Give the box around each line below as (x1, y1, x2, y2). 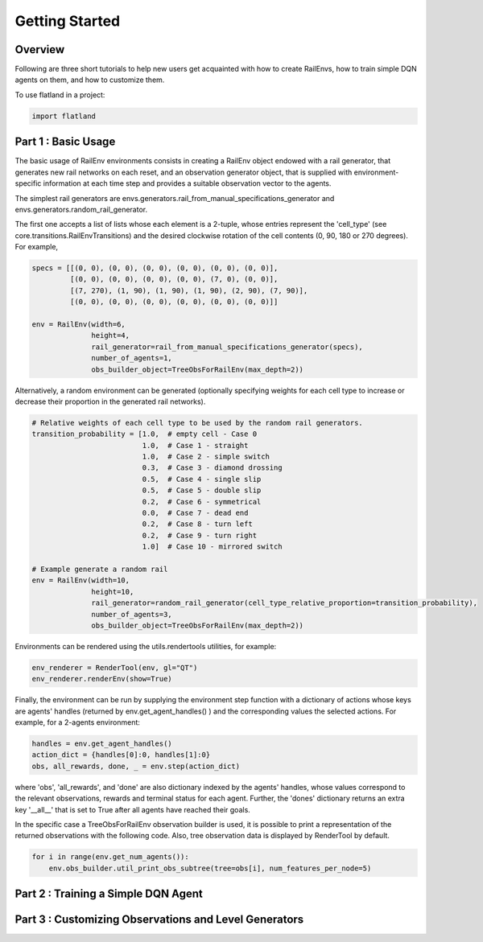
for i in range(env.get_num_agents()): (31, 853, 189, 862)
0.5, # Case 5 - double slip (142, 486, 262, 495)
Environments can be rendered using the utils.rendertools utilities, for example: (14, 641, 277, 651)
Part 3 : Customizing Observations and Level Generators (14, 913, 304, 927)
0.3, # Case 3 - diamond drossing (142, 463, 283, 472)
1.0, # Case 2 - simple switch (142, 452, 270, 462)
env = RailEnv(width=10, (31, 576, 130, 585)
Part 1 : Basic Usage (14, 135, 116, 149)
